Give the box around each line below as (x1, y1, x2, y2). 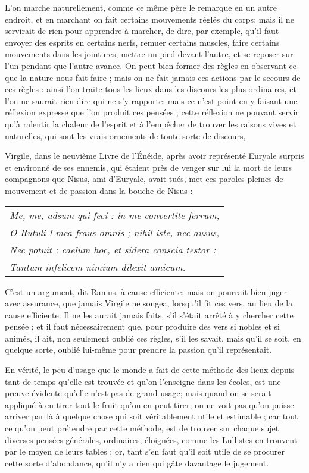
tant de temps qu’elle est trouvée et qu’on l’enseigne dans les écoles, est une (5, 375, 281, 387)
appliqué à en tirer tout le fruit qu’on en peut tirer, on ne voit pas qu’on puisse (5, 398, 294, 411)
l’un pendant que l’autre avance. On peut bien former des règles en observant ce (5, 59, 297, 71)
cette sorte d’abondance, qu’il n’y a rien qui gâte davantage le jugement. (5, 456, 269, 469)
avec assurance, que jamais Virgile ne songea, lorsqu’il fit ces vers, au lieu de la (5, 297, 293, 309)
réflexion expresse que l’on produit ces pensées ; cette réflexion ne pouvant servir (5, 106, 299, 118)
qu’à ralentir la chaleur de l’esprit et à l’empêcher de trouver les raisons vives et (5, 117, 296, 130)
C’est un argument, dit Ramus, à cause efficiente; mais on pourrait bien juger (5, 285, 287, 297)
